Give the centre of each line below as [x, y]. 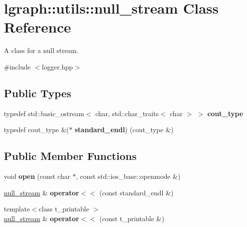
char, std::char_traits [127, 113]
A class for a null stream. [41, 50]
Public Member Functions [70, 156]
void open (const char [37, 176]
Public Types [38, 93]
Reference [38, 27]
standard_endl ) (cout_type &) [124, 130]
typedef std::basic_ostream [44, 113]
